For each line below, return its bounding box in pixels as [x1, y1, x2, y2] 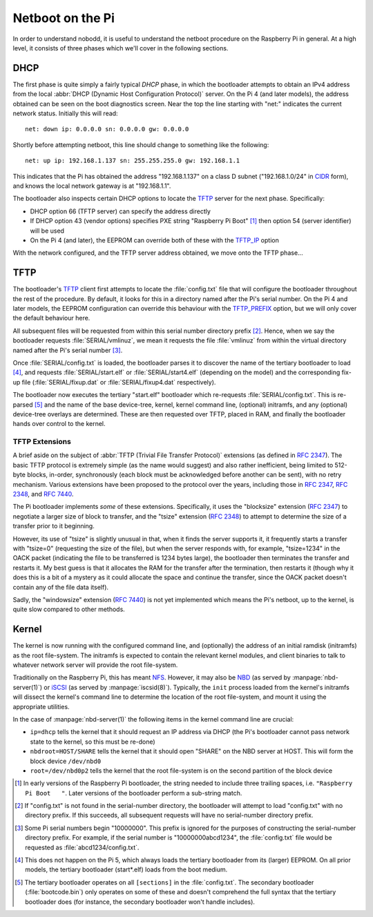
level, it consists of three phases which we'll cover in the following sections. [12, 44, 229, 52]
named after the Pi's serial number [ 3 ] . [12, 346, 123, 354]
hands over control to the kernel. [12, 420, 106, 428]
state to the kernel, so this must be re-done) [30, 737, 155, 746]
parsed [12, 400, 33, 409]
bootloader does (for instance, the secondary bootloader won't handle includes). [25, 898, 256, 906]
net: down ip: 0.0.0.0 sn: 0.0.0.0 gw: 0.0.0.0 [25, 125, 189, 133]
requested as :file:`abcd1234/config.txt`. [25, 843, 140, 851]
